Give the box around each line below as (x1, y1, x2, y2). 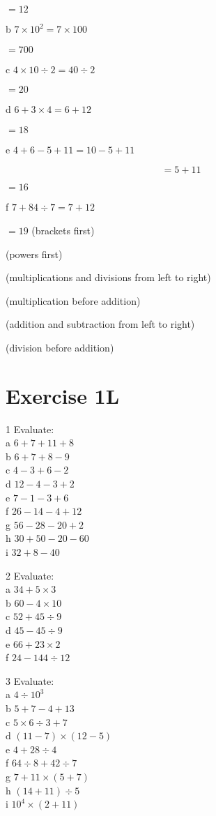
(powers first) (6, 246, 63, 261)
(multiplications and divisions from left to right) (6, 270, 211, 285)
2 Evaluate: (6, 568, 54, 582)
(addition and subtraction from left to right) (6, 317, 195, 331)
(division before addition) (6, 340, 114, 354)
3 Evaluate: (6, 673, 54, 688)
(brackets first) (31, 222, 95, 237)
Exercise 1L (6, 381, 120, 409)
